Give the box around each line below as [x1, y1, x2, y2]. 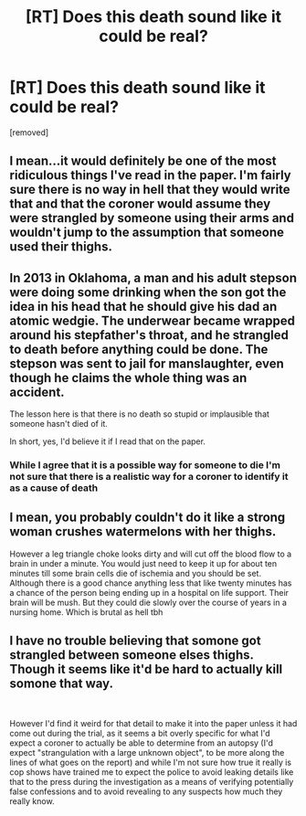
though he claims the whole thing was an [9, 370, 248, 386]
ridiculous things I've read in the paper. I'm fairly [9, 167, 291, 184]
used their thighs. [9, 239, 112, 255]
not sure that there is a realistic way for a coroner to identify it [9, 471, 290, 483]
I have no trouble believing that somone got [9, 633, 262, 649]
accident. [9, 384, 66, 399]
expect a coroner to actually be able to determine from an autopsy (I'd [9, 737, 274, 748]
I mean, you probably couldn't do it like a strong [9, 510, 286, 525]
